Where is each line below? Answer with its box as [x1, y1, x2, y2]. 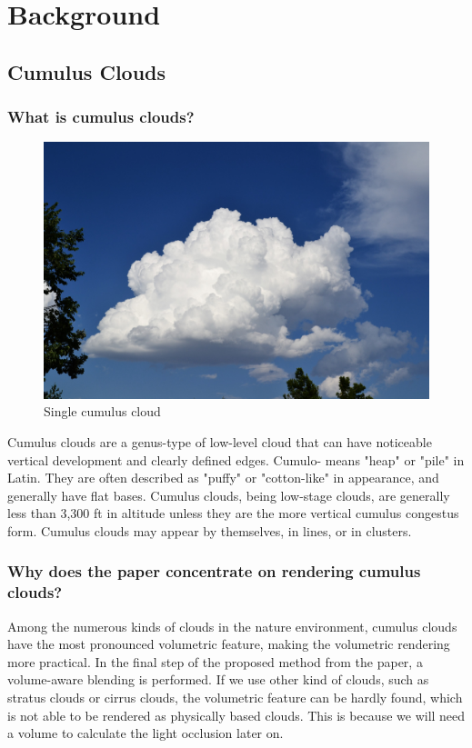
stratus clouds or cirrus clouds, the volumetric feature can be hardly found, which [7, 688, 463, 707]
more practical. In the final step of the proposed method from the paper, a [7, 652, 423, 671]
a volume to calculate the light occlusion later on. [7, 723, 284, 743]
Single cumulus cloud [44, 402, 161, 421]
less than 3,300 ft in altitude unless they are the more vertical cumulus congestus [7, 504, 459, 523]
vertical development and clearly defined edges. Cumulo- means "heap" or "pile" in [7, 450, 465, 469]
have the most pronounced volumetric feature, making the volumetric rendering [7, 634, 450, 653]
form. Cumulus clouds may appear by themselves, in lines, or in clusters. [7, 521, 412, 540]
